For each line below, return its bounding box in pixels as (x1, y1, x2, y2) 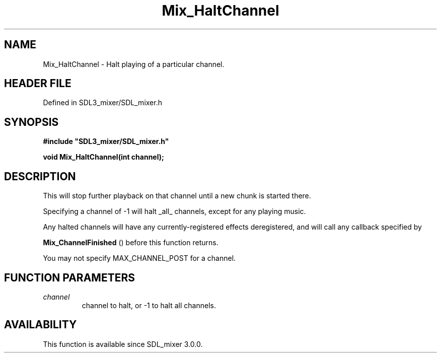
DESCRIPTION (4, 170, 76, 183)
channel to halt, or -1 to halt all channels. (82, 301, 216, 310)
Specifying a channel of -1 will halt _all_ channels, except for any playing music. (43, 207, 306, 216)
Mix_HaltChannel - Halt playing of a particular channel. (43, 59, 225, 68)
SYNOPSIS (4, 115, 59, 128)
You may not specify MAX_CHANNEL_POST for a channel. (43, 254, 236, 263)
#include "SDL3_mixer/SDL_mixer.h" (43, 137, 169, 146)
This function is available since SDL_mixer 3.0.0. (43, 339, 203, 348)
